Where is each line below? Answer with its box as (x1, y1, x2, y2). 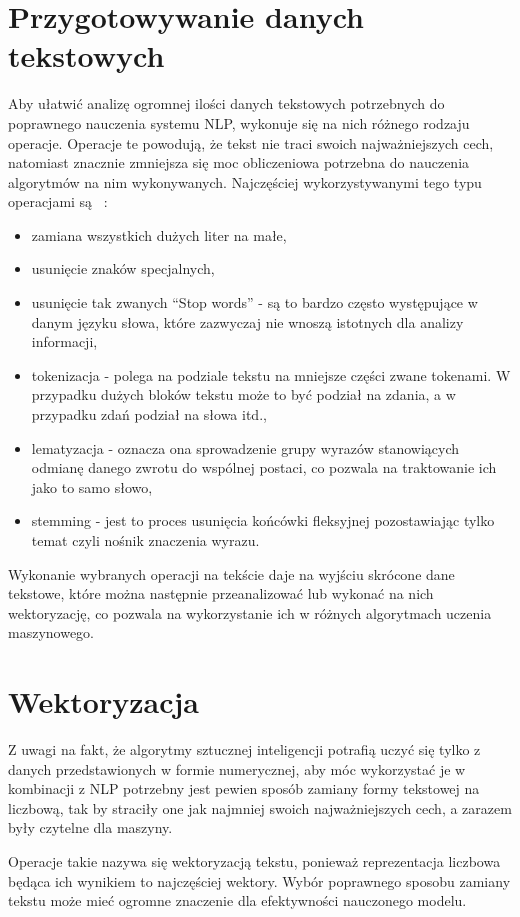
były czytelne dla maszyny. (8, 817, 173, 838)
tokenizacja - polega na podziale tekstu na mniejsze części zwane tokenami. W (31, 364, 511, 385)
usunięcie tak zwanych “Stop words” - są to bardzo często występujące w (31, 292, 478, 313)
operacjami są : (8, 191, 108, 212)
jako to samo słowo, (31, 476, 153, 497)
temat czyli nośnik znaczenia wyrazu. (31, 530, 260, 550)
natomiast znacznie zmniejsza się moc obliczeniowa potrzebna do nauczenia (8, 152, 470, 173)
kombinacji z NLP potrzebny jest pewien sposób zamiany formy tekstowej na (8, 778, 480, 799)
